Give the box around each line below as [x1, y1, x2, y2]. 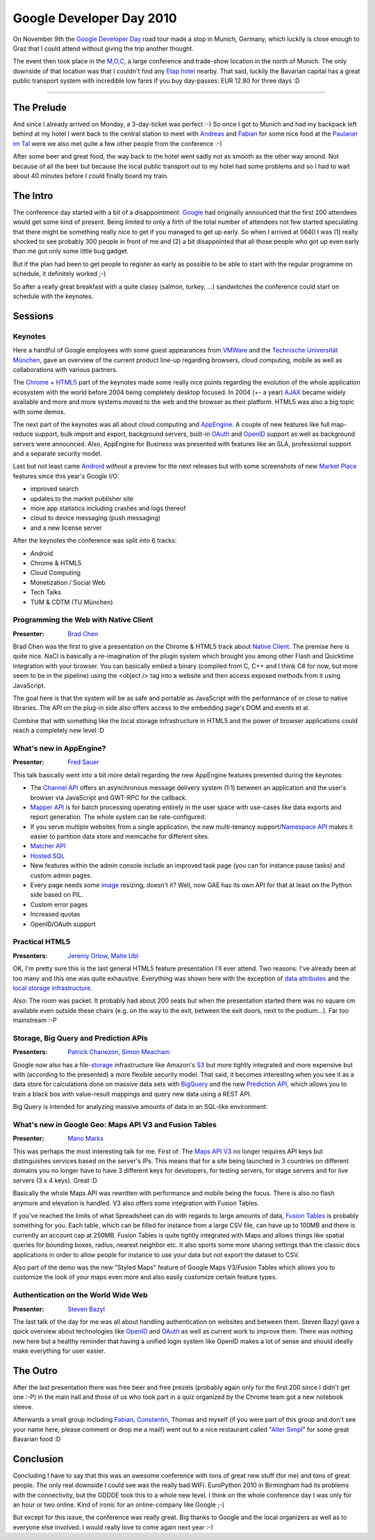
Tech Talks [30, 588, 62, 597]
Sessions [12, 310, 54, 322]
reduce [12, 430, 34, 438]
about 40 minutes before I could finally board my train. [12, 171, 169, 180]
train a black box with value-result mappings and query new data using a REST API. [12, 1089, 251, 1098]
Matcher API [30, 842, 66, 850]
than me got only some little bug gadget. [12, 247, 129, 255]
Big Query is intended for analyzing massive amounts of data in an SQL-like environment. [12, 1103, 268, 1111]
